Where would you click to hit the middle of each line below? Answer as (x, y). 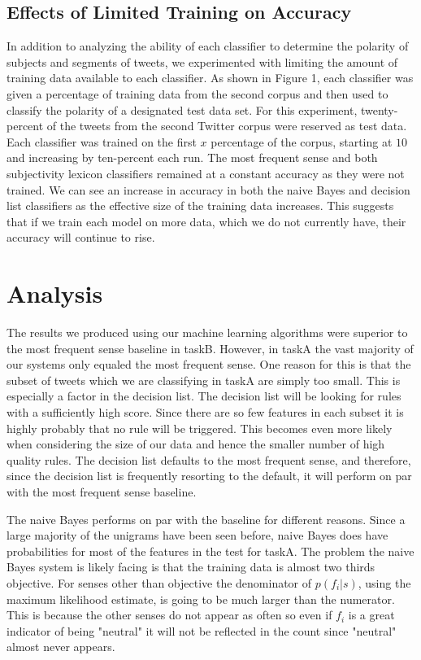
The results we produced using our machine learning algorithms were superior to (207, 332)
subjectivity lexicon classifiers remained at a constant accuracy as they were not (206, 173)
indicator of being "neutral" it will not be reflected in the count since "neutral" (202, 630)
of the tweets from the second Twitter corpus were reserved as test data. (227, 126)
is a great (371, 615)
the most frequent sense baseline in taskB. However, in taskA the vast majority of (210, 348)
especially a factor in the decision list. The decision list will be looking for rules (204, 396)
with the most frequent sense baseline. (102, 491)
